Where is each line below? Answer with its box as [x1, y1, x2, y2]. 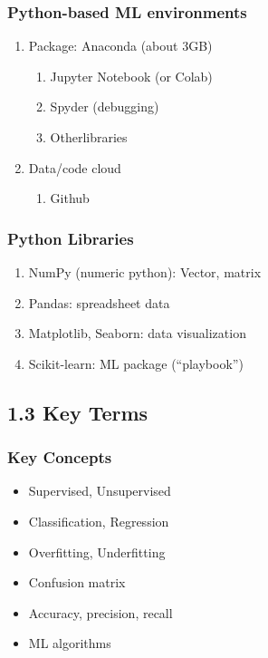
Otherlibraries [50, 128, 128, 146]
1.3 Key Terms [7, 398, 148, 426]
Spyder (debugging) [50, 97, 159, 116]
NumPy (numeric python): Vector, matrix [28, 263, 262, 281]
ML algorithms [28, 634, 111, 653]
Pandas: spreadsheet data [28, 293, 170, 312]
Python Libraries [7, 227, 134, 249]
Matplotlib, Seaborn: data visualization [28, 324, 246, 343]
